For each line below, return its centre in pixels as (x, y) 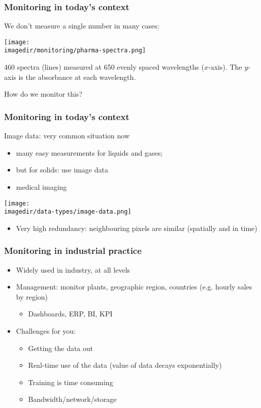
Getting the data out (61, 348)
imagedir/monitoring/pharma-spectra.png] (75, 51)
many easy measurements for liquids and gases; (89, 152)
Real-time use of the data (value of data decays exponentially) (125, 365)
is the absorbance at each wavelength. (77, 77)
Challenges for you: (46, 331)
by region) (32, 296)
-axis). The (225, 67)
